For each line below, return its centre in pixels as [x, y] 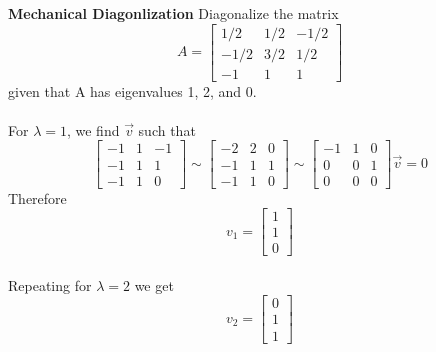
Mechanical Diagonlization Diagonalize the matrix [173, 13]
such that [167, 129]
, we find [93, 129]
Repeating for [50, 284]
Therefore [37, 197]
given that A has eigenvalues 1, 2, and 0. [132, 90]
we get [154, 284]
